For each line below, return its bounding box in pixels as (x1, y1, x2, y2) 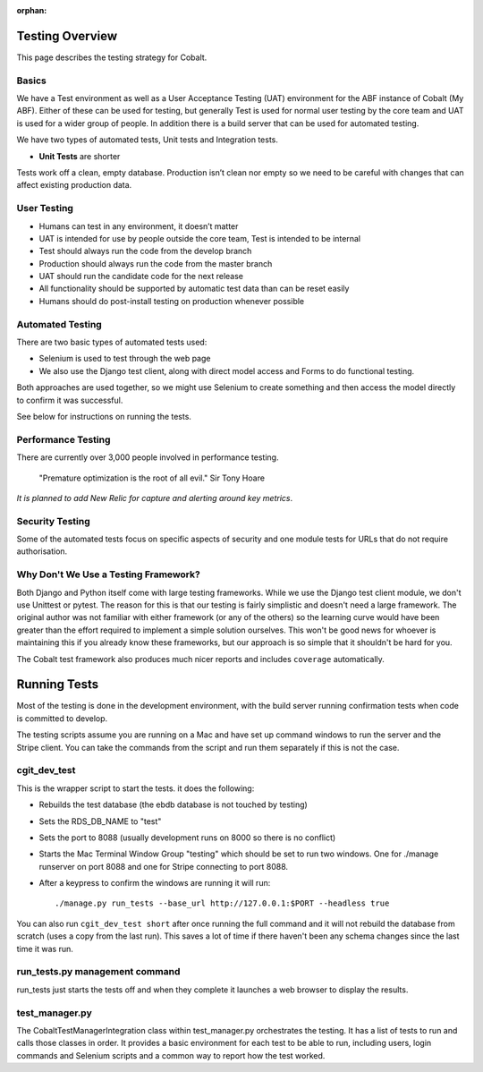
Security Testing (16, 515, 91, 527)
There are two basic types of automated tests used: (16, 336, 208, 348)
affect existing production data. (16, 180, 132, 191)
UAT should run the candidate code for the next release (38, 271, 244, 282)
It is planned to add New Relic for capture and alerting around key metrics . (16, 492, 293, 503)
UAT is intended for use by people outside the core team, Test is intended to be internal (38, 233, 361, 243)
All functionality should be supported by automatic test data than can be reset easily (38, 283, 350, 294)
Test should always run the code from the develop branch (38, 246, 252, 257)
